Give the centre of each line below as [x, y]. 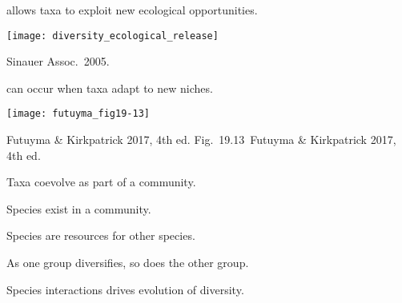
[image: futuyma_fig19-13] [78, 114]
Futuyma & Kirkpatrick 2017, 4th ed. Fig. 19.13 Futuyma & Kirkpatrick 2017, [201, 140]
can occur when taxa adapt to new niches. [110, 88]
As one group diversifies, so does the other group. [128, 263]
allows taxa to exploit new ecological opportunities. [132, 10]
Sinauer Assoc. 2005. [58, 61]
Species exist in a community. [79, 208]
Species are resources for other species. [101, 235]
